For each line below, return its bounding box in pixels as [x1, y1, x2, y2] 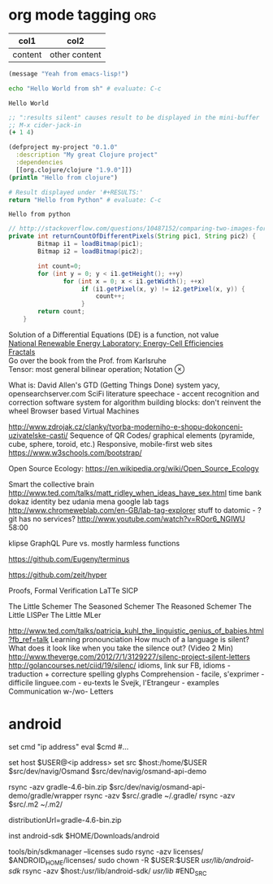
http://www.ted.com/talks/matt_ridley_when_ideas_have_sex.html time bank [8, 488, 262, 497]
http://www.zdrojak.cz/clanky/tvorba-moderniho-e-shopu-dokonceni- [8, 422, 244, 431]
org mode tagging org [8, 6, 157, 24]
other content [50, 49, 102, 60]
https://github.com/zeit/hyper [8, 570, 107, 580]
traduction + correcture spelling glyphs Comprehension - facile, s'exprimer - [8, 669, 265, 679]
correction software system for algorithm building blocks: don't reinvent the [8, 397, 262, 407]
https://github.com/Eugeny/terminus [8, 554, 130, 563]
